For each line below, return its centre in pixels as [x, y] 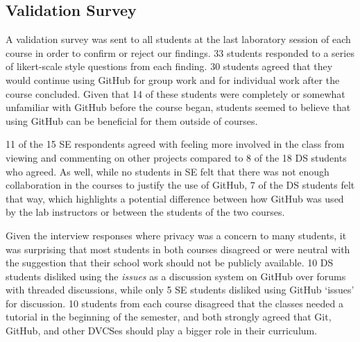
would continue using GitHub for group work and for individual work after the [173, 79]
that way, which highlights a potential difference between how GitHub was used [175, 198]
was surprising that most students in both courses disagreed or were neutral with [178, 249]
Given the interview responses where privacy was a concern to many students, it [176, 235]
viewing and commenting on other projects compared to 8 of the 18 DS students [176, 157]
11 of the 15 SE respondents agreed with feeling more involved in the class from [175, 144]
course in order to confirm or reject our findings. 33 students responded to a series [180, 52]
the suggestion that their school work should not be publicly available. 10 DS [170, 263]
